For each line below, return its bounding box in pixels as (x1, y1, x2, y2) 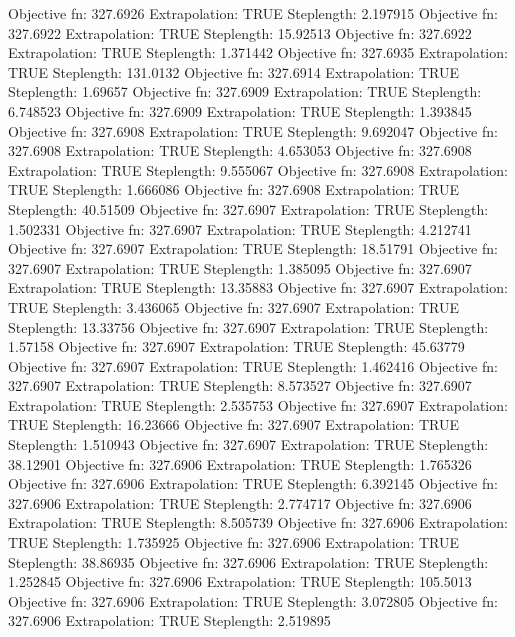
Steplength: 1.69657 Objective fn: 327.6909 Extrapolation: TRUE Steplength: (8, 81, 482, 102)
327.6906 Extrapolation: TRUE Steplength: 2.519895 (8, 610, 331, 631)
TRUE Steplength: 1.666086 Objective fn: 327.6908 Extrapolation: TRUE (8, 179, 460, 200)
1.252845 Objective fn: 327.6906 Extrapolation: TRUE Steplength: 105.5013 (8, 571, 472, 592)
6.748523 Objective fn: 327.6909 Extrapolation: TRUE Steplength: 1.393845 (8, 100, 472, 121)
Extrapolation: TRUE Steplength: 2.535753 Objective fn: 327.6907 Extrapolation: (8, 394, 508, 415)
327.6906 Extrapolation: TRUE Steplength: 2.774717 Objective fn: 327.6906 (8, 492, 472, 513)
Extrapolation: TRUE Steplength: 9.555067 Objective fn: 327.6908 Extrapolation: (8, 159, 508, 180)
